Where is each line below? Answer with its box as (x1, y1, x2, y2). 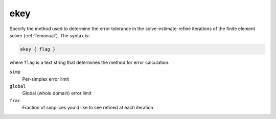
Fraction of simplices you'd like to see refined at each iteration (22, 105, 153, 111)
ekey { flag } (20, 46, 56, 52)
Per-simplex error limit (22, 76, 69, 82)
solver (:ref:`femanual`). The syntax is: (9, 32, 90, 38)
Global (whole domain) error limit (22, 90, 91, 97)
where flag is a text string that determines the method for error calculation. (9, 59, 170, 65)
